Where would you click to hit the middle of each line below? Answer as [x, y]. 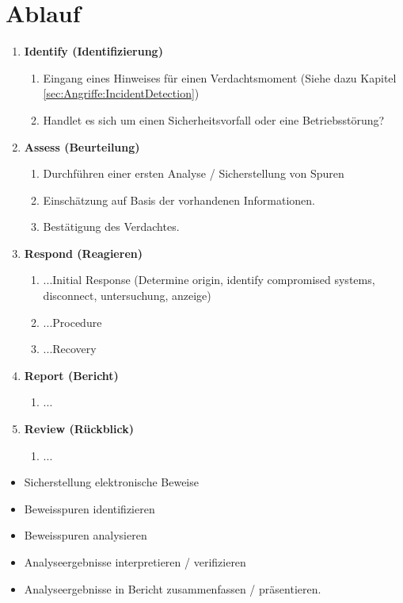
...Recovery [70, 349]
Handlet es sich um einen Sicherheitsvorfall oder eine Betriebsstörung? [214, 119]
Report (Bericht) [71, 375]
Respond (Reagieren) [83, 253]
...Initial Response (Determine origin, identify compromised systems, [209, 280]
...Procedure [72, 322]
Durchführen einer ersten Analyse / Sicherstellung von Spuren [194, 173]
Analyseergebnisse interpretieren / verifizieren [135, 562]
